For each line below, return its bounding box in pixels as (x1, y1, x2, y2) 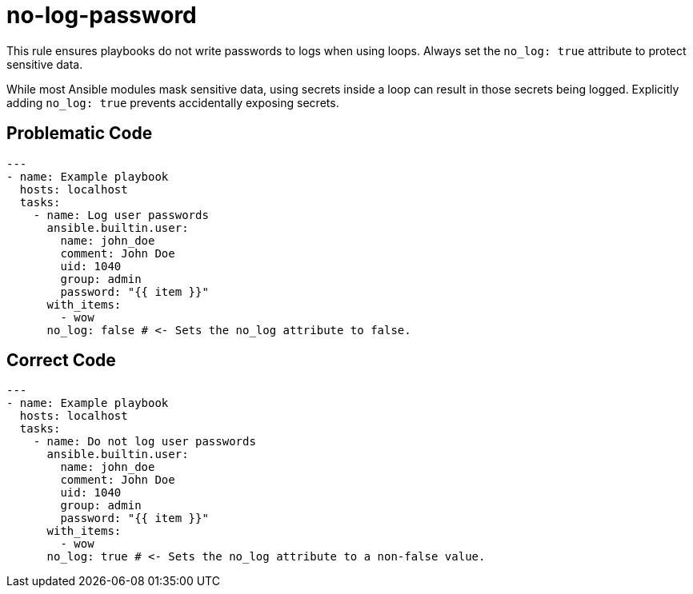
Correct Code (6, 350, 116, 371)
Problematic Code (6, 123, 153, 144)
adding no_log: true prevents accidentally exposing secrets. (6, 95, 339, 110)
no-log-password (6, 2, 197, 29)
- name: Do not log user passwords (33, 435, 256, 448)
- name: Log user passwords (33, 208, 209, 221)
